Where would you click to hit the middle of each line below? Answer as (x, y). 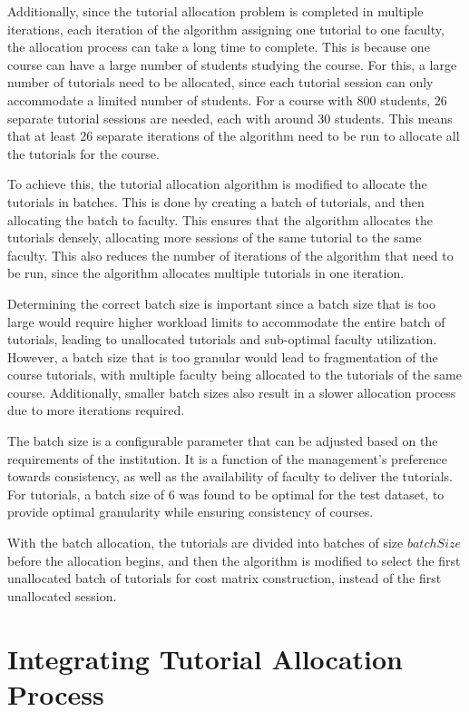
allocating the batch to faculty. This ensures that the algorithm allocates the (220, 219)
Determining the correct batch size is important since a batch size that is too (222, 303)
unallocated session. (62, 595)
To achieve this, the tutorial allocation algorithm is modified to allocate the (217, 184)
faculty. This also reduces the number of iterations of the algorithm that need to (230, 255)
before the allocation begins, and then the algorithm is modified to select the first (234, 560)
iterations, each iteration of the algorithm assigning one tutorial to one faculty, (226, 29)
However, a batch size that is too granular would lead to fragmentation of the (223, 356)
